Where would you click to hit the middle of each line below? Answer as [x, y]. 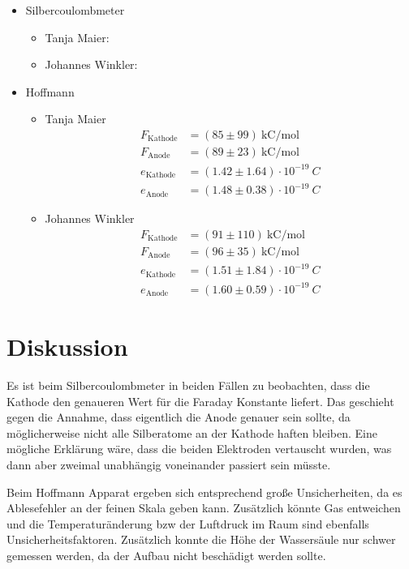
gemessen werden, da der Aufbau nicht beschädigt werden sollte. [166, 555]
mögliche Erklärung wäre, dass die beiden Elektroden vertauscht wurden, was [199, 449]
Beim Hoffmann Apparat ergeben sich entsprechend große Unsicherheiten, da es [204, 492]
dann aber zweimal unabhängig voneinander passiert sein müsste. [169, 464]
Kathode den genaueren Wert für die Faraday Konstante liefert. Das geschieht [200, 401]
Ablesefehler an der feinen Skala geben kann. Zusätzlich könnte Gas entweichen [204, 508]
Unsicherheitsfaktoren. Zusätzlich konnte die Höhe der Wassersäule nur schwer [201, 539]
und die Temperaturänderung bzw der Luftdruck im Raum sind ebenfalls [188, 523]
